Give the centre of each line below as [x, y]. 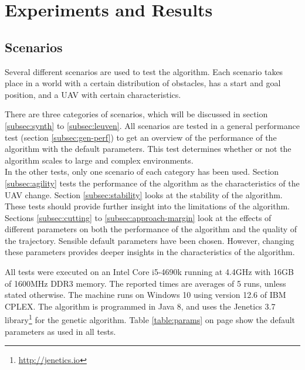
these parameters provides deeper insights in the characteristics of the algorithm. [150, 252]
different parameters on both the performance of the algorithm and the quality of [151, 229]
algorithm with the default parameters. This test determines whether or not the [148, 149]
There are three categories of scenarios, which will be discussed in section [136, 114]
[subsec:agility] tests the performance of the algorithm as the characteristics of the [152, 183]
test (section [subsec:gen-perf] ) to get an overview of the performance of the [141, 137]
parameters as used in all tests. [60, 331]
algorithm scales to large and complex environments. [99, 160]
